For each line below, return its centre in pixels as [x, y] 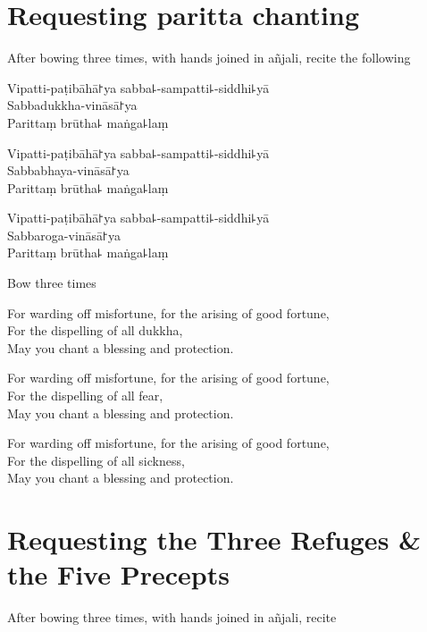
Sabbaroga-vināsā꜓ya [64, 235]
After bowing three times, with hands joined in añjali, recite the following [209, 58]
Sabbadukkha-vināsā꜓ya [72, 105]
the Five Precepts [118, 574]
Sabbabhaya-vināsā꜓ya [68, 170]
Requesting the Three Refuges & [214, 539]
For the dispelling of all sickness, [96, 460]
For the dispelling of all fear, [85, 396]
